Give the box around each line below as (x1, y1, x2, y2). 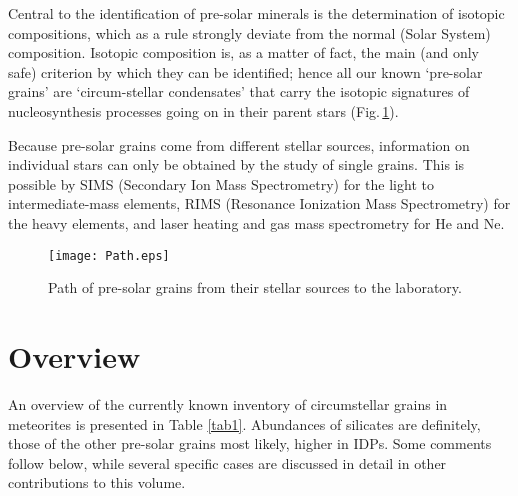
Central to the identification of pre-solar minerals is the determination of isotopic (8, 3, 505, 23)
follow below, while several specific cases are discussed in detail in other (8, 452, 447, 473)
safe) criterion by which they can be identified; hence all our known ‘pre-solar (8, 61, 483, 82)
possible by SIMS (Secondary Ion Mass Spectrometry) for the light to (8, 173, 434, 194)
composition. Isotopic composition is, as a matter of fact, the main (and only (8, 42, 479, 63)
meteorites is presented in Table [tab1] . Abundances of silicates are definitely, (8, 413, 481, 434)
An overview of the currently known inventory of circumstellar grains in (8, 393, 448, 414)
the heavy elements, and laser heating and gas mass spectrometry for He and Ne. (8, 212, 505, 233)
